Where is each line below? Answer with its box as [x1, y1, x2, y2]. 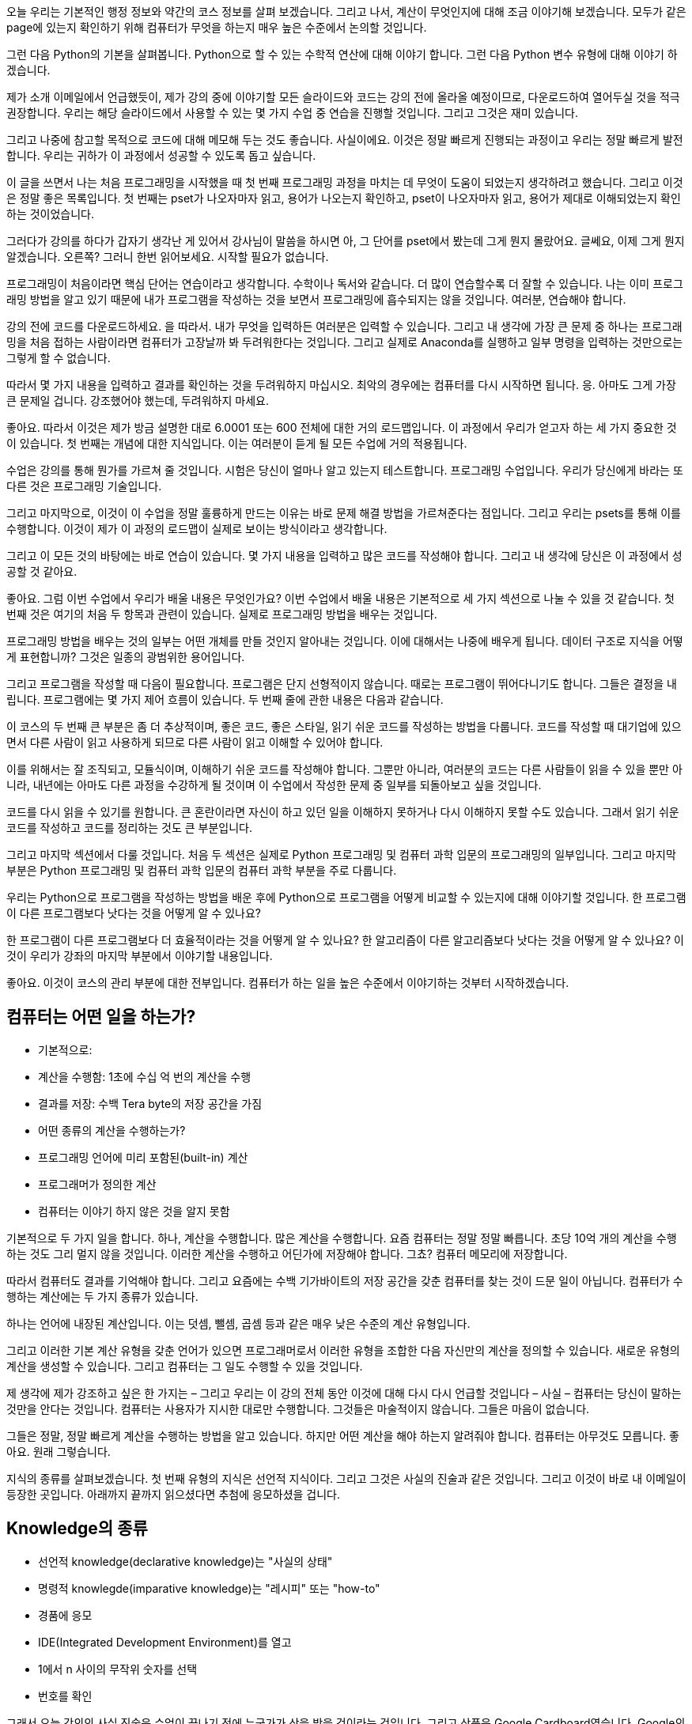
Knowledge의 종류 [6, 1518, 148, 1539]
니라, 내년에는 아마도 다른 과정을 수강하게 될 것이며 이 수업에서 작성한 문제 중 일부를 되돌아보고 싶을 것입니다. [6, 778, 542, 792]
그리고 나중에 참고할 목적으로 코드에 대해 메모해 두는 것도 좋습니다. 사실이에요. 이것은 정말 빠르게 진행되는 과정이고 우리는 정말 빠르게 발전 [6, 133, 683, 146]
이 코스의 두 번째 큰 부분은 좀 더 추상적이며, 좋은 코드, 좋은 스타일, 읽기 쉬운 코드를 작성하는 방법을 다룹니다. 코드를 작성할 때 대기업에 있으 [6, 720, 682, 733]
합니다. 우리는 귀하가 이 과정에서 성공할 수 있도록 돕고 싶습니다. [6, 149, 316, 162]
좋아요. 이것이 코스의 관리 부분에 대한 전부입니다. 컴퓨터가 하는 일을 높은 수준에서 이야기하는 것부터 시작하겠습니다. [6, 976, 569, 989]
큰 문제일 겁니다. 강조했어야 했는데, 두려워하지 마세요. [6, 394, 269, 407]
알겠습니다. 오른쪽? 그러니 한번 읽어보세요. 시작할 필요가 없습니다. [6, 250, 329, 263]
